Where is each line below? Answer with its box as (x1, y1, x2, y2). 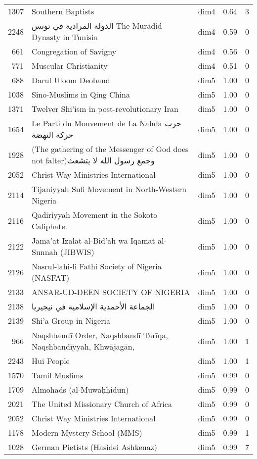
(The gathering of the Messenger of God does (32, 143, 189, 154)
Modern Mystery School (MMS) (32, 427, 142, 438)
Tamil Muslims (32, 369, 84, 381)
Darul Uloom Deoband (32, 74, 110, 86)
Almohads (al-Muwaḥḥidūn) (32, 384, 129, 395)
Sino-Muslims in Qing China (32, 89, 130, 100)
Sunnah (32, 246, 58, 257)
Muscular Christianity (32, 60, 108, 71)
